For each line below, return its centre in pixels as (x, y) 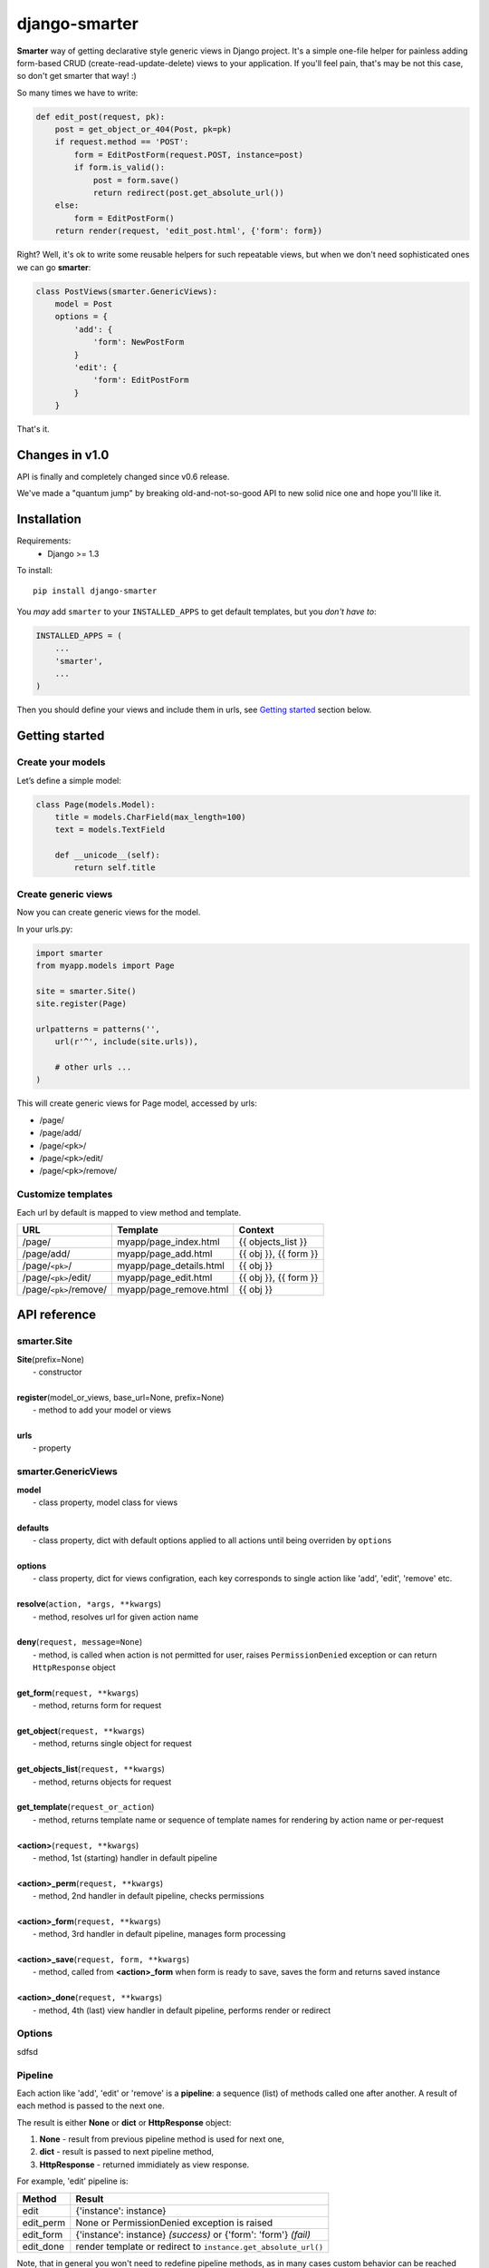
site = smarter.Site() (86, 991)
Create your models (61, 762)
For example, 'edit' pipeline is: (72, 2181)
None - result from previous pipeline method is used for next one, (162, 2139)
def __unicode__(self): (107, 855)
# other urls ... (93, 1067)
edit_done (43, 2246)
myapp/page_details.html (171, 1266)
